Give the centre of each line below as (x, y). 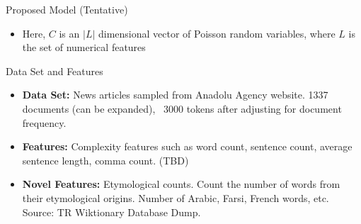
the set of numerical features (84, 47)
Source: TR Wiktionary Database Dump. (111, 212)
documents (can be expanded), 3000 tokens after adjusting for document (182, 108)
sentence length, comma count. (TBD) (105, 160)
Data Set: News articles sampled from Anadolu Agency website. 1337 (175, 95)
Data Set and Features (55, 71)
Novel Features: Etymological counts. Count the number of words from (181, 184)
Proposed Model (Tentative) (67, 9)
